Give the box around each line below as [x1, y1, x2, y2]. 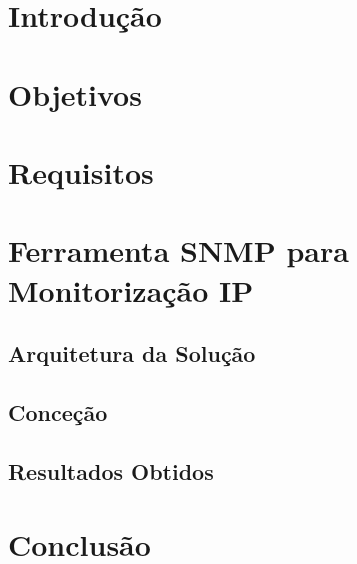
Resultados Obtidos [8, 455, 214, 486]
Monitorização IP [8, 269, 254, 310]
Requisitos [8, 151, 154, 192]
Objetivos [8, 73, 142, 114]
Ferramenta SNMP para [8, 230, 349, 271]
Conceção [8, 396, 108, 427]
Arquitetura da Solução [8, 338, 256, 369]
